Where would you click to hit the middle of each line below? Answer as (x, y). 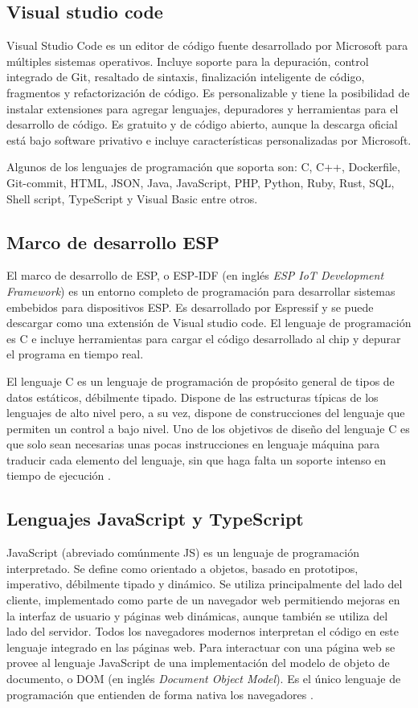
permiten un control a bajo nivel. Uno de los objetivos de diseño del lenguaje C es (208, 428)
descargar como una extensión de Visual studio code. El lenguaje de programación (209, 323)
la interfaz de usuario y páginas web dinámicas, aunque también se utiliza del (197, 615)
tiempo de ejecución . (59, 475)
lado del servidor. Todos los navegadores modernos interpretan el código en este (203, 631)
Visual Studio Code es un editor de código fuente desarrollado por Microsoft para (207, 45)
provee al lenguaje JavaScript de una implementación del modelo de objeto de (198, 663)
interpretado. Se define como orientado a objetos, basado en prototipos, (182, 568)
